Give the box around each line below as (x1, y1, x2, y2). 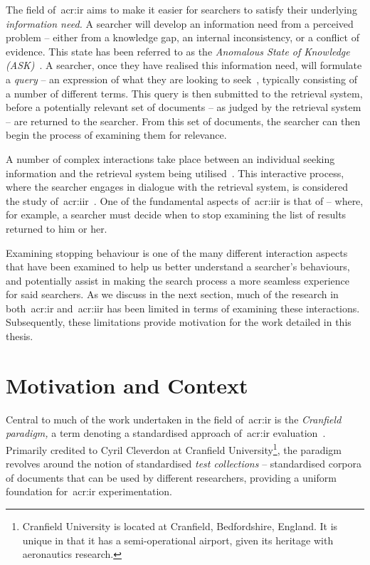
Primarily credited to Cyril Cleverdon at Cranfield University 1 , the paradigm (6, 440, 342, 457)
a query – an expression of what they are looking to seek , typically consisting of (6, 71, 358, 86)
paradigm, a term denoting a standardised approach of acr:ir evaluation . (6, 426, 326, 440)
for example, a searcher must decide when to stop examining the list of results (6, 207, 347, 222)
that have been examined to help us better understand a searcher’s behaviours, (6, 259, 350, 274)
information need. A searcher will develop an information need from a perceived (6, 16, 354, 31)
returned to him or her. (6, 221, 107, 236)
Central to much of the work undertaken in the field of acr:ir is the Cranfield (6, 411, 342, 426)
